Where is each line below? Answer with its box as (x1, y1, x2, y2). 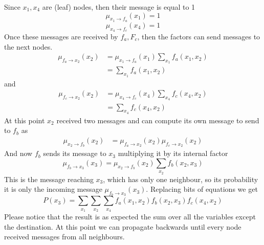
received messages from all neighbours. (4, 231, 125, 242)
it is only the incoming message (4, 184, 102, 194)
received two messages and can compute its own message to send (56, 115, 259, 125)
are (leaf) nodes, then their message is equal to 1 (42, 2, 195, 12)
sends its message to (43, 148, 106, 159)
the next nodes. (4, 41, 53, 52)
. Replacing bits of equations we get (146, 184, 258, 194)
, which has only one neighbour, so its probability (103, 173, 258, 184)
